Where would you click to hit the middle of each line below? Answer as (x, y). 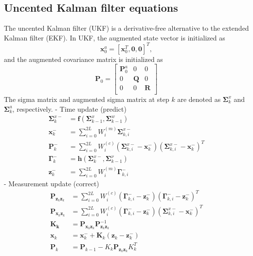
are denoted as (199, 99)
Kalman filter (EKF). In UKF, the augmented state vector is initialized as (115, 37)
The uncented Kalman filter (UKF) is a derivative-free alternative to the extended (126, 28)
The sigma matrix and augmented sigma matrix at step (87, 99)
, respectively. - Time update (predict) (69, 108)
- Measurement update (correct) (52, 183)
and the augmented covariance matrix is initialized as (83, 59)
